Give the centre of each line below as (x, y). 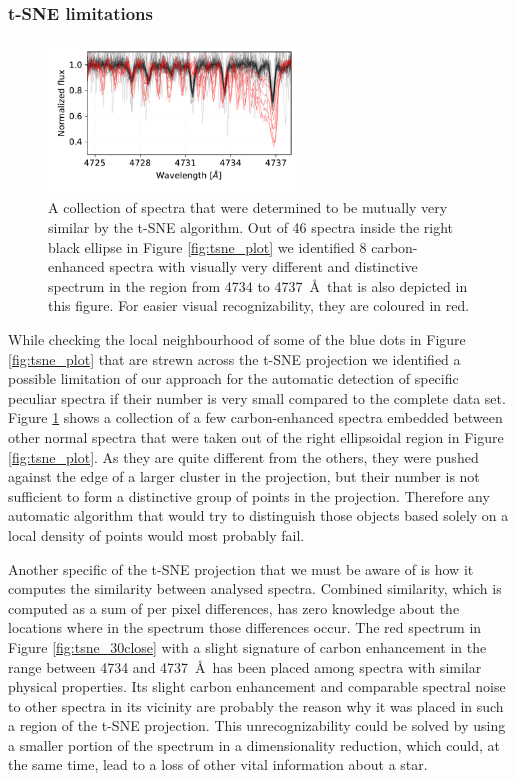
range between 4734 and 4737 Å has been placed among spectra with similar (245, 666)
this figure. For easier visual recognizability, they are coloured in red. (259, 305)
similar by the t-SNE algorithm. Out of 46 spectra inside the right (251, 227)
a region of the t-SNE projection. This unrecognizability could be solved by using (257, 725)
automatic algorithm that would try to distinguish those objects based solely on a (258, 515)
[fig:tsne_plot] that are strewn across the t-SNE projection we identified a (234, 358)
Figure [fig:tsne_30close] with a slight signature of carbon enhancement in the (247, 646)
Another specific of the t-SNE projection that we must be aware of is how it (241, 568)
